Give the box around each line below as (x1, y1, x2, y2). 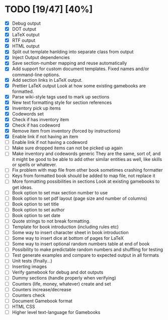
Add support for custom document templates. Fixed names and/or (12, 66, 149, 72)
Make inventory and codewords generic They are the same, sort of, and (12, 150, 161, 157)
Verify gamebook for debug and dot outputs (12, 269, 104, 276)
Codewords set (12, 111, 44, 117)
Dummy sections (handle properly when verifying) (12, 275, 116, 281)
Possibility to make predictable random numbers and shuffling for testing (12, 246, 163, 253)
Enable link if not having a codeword (12, 139, 88, 145)
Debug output (12, 20, 41, 26)
